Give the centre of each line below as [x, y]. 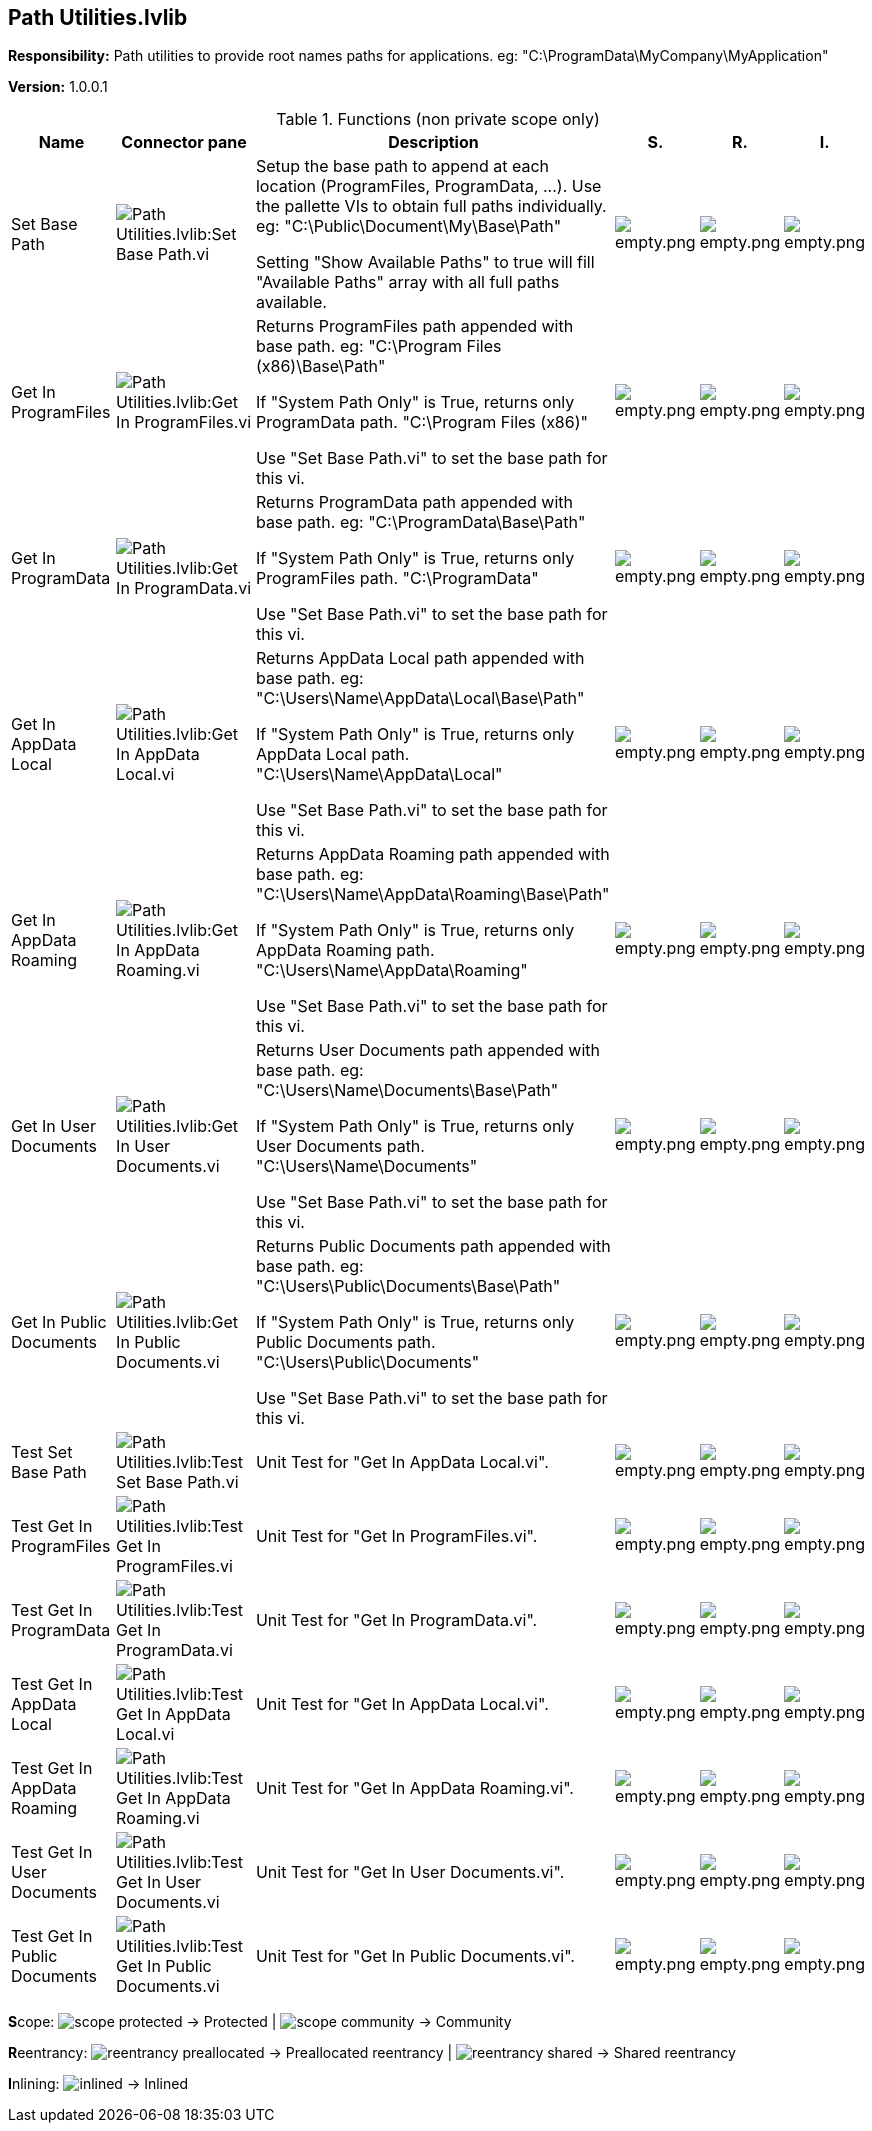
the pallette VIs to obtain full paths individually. [431, 206]
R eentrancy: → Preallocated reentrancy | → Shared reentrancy [372, 2053]
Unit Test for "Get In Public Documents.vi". [415, 1956]
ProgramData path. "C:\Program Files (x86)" [421, 422]
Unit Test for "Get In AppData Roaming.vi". [414, 1788]
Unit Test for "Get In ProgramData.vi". [396, 1620]
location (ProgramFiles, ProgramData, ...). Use [428, 186]
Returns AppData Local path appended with [420, 658]
